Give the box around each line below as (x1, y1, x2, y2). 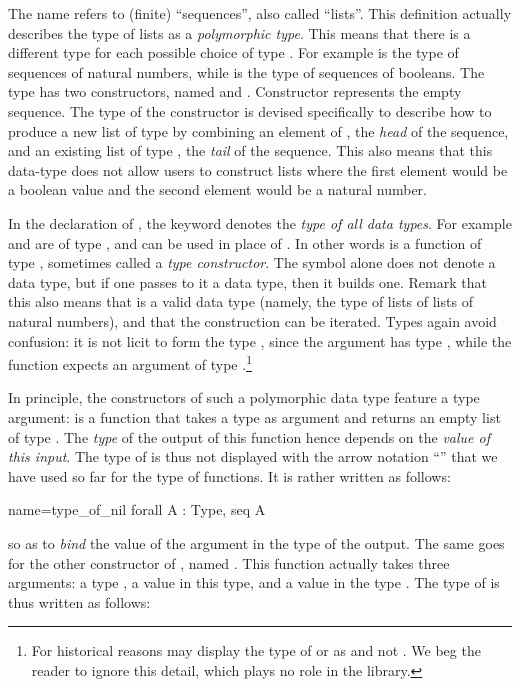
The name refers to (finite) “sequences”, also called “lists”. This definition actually (8, 3, 512, 23)
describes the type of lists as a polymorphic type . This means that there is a (8, 22, 471, 43)
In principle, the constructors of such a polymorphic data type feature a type (8, 387, 480, 408)
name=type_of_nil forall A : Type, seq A (8, 499, 266, 520)
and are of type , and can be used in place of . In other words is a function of (8, 232, 482, 253)
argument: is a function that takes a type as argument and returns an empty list (8, 406, 501, 427)
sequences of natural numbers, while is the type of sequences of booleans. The (8, 61, 485, 82)
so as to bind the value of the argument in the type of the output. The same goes (8, 532, 505, 553)
